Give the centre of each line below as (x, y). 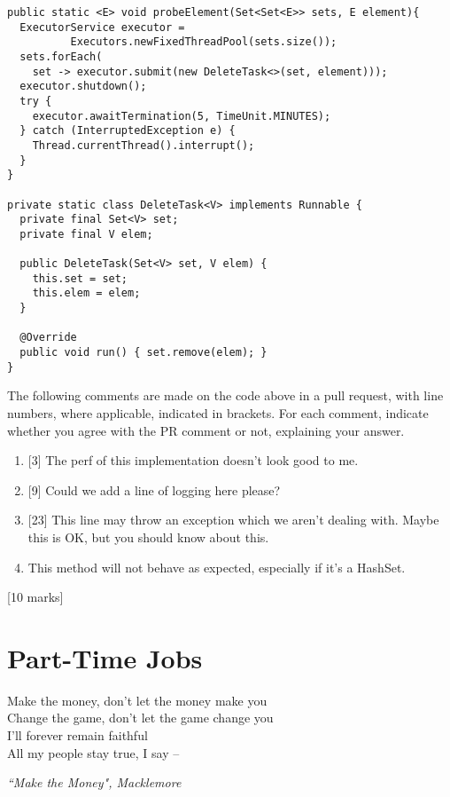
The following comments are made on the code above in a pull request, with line (225, 395)
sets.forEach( (61, 56)
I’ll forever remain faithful (78, 735)
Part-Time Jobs (105, 657)
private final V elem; (86, 234)
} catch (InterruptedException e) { (128, 131)
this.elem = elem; (86, 293)
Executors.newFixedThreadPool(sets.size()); (204, 42)
